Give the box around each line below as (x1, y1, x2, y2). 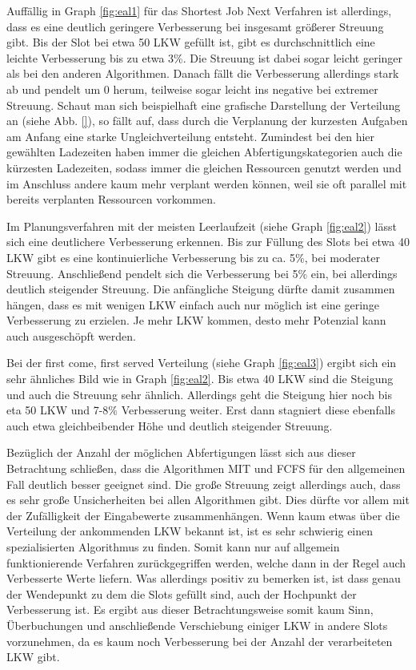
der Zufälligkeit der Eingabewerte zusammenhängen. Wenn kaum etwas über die (6, 507, 400, 523)
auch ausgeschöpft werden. (6, 327, 136, 344)
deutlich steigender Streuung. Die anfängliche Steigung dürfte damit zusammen (6, 281, 395, 297)
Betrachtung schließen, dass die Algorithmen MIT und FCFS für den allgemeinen (6, 460, 406, 477)
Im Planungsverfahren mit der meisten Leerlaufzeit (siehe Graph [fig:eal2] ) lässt (6, 217, 397, 234)
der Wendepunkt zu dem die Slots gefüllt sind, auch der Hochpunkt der (6, 585, 357, 602)
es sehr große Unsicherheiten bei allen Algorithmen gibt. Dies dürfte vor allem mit (6, 491, 410, 508)
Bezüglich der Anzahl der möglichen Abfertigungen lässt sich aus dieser (6, 444, 356, 461)
